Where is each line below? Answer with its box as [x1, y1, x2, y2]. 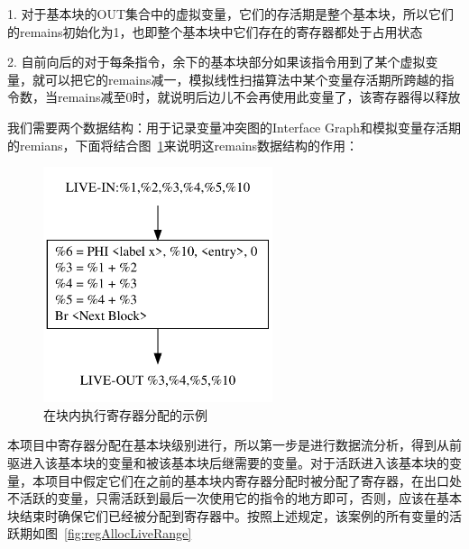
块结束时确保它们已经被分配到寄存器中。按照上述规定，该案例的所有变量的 [7, 506, 449, 525]
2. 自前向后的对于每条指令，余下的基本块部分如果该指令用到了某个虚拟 [7, 52, 426, 71]
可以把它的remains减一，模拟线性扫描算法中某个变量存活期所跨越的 [44, 69, 442, 88]
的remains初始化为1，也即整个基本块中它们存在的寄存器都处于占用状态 [7, 22, 423, 41]
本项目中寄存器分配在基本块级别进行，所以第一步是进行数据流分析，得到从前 [7, 435, 462, 454]
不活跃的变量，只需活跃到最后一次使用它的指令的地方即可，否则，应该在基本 [7, 489, 462, 508]
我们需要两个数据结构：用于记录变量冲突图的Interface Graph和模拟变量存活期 [7, 117, 462, 136]
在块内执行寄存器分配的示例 [43, 405, 207, 424]
